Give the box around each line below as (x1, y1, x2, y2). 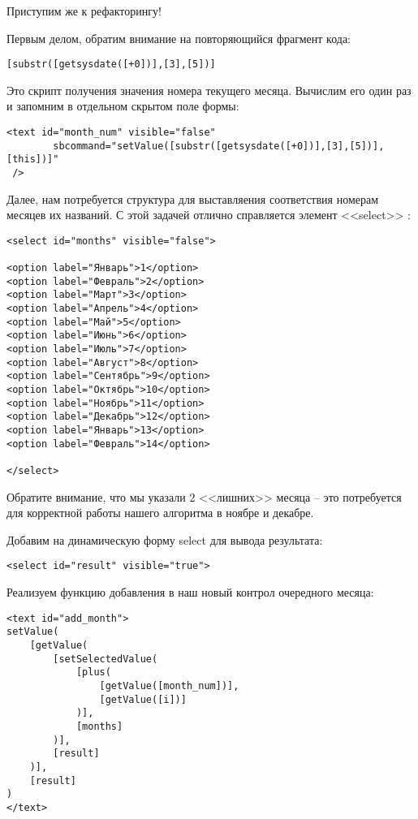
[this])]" (6, 153, 59, 166)
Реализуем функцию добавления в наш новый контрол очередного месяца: (6, 584, 374, 601)
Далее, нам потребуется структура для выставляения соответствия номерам (6, 190, 379, 207)
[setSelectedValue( (53, 653, 158, 665)
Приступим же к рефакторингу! (6, 2, 162, 19)
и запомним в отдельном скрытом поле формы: (6, 97, 239, 114)
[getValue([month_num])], (99, 679, 239, 692)
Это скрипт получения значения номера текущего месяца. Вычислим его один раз (6, 81, 412, 98)
